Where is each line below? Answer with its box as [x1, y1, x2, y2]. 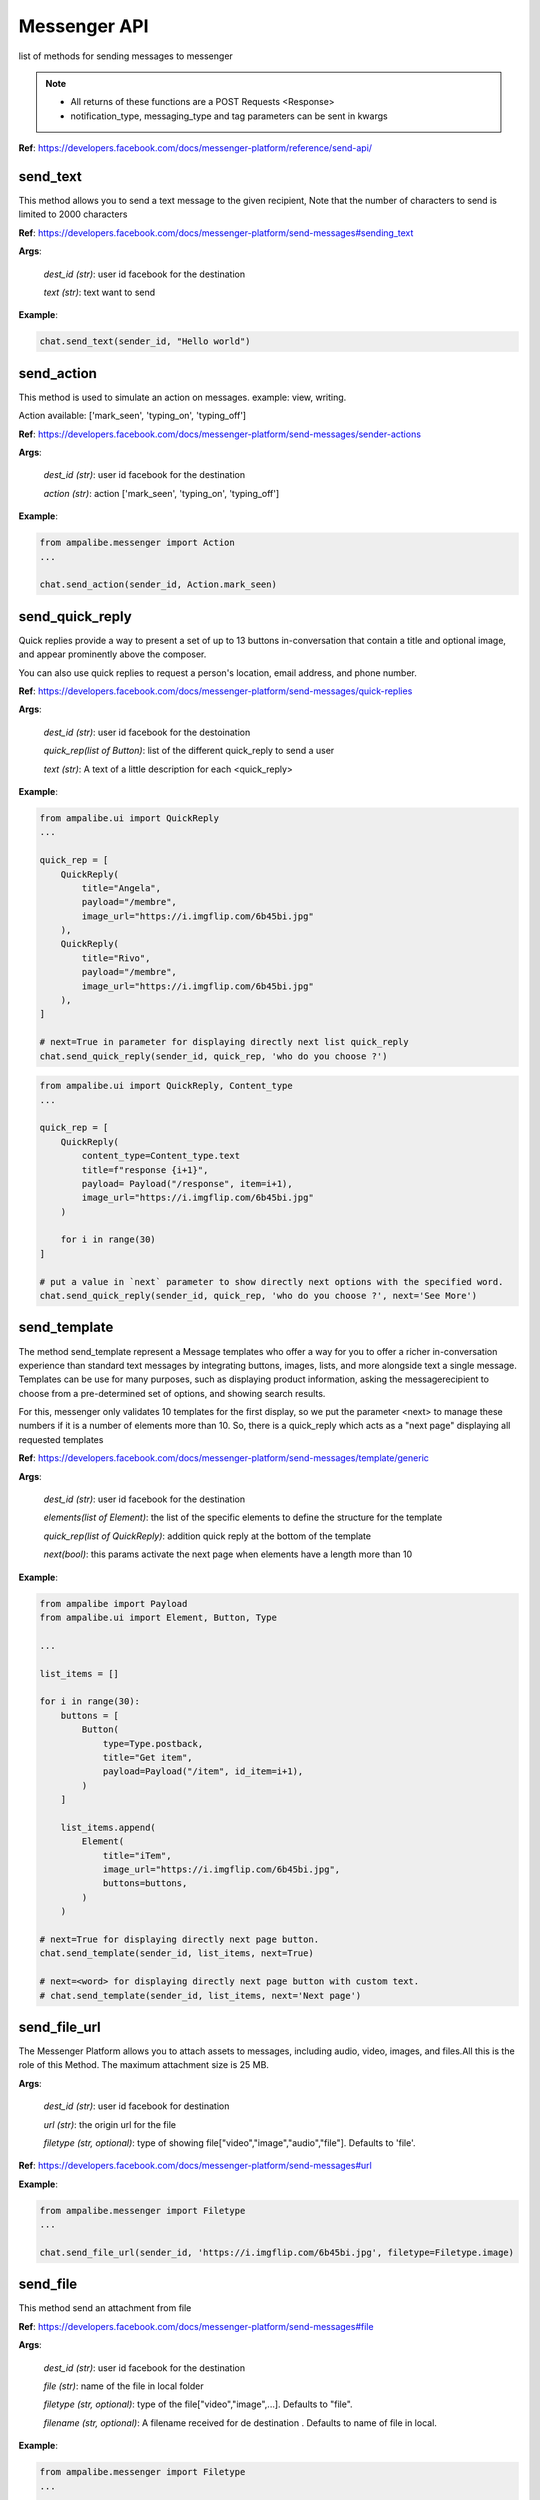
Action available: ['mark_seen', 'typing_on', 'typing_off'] [18, 410, 247, 422]
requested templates [18, 1433, 104, 1445]
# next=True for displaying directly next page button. [39, 1933, 320, 1945]
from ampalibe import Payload [39, 1598, 188, 1609]
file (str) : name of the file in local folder [43, 2380, 204, 2392]
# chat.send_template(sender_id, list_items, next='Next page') [39, 1990, 362, 2001]
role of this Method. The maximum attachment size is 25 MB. [18, 2059, 270, 2071]
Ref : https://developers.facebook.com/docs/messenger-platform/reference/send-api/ [18, 142, 373, 154]
